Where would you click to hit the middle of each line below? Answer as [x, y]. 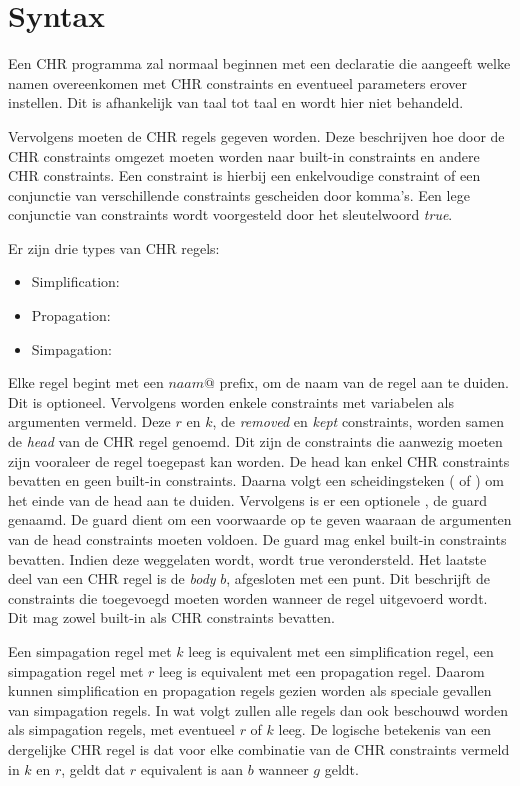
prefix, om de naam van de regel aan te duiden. [364, 382]
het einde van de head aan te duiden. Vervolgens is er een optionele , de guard [247, 499]
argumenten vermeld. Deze [89, 421]
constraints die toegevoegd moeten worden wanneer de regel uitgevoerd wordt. [248, 597]
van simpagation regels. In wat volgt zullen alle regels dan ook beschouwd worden [258, 709]
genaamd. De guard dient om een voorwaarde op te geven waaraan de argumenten [260, 519]
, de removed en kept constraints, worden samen [358, 421]
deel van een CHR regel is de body [112, 578]
